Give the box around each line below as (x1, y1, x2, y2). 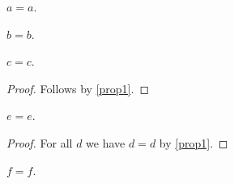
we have (86, 134, 126, 151)
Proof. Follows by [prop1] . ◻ (6, 79, 150, 96)
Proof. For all (6, 134, 73, 151)
